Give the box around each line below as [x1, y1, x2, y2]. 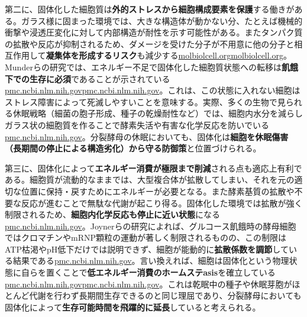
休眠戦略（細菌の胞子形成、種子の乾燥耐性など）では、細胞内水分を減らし [12, 107, 303, 119]
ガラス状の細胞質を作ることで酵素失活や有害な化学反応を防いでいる [5, 118, 269, 131]
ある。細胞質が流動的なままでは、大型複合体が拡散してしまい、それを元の [5, 173, 295, 186]
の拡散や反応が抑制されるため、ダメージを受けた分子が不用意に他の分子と [5, 37, 295, 50]
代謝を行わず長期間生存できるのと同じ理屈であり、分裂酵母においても [29, 289, 302, 302]
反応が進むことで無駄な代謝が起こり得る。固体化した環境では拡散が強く [21, 196, 303, 209]
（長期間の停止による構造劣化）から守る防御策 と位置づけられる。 [5, 142, 261, 154]
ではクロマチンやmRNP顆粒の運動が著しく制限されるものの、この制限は [5, 231, 286, 244]
